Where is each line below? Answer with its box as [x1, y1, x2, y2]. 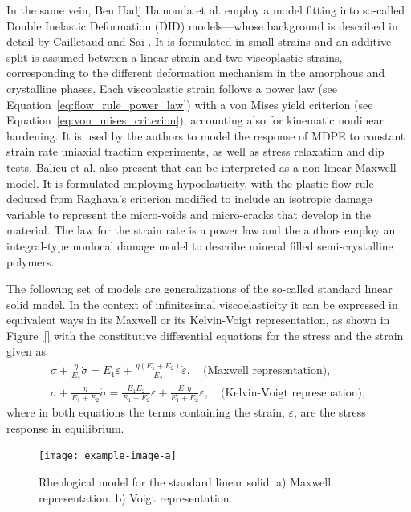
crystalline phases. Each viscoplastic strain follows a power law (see [6, 79, 337, 96]
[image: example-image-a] [39, 450, 177, 462]
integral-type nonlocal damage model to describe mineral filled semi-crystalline [6, 237, 393, 254]
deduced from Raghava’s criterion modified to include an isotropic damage [6, 190, 372, 207]
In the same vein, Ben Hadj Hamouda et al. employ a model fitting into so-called [6, 2, 405, 18]
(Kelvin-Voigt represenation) [220, 387, 362, 399]
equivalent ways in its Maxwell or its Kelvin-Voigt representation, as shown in [6, 311, 390, 328]
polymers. [6, 253, 55, 270]
